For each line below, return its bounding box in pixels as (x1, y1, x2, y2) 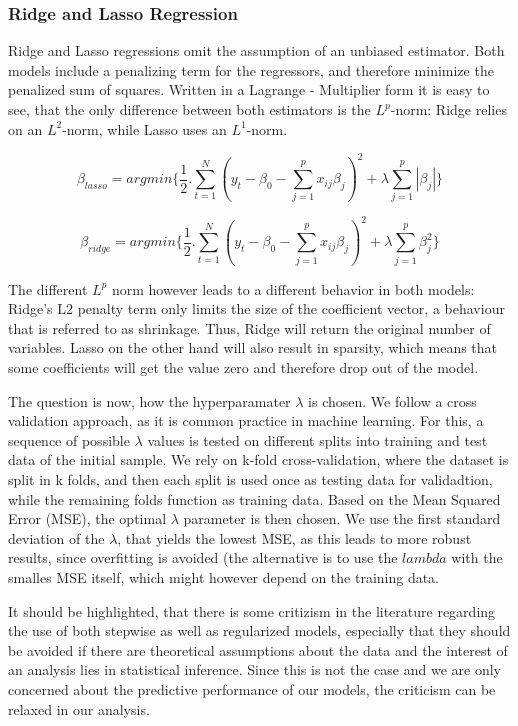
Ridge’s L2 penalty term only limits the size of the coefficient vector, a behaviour (8, 298, 505, 319)
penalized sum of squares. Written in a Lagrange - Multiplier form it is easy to (8, 79, 490, 100)
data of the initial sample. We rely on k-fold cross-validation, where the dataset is (8, 449, 509, 470)
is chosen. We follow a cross (308, 390, 477, 411)
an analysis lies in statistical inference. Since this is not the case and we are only (8, 659, 501, 680)
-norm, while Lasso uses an (62, 118, 227, 139)
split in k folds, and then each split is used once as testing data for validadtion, (8, 468, 493, 489)
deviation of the (8, 527, 105, 548)
